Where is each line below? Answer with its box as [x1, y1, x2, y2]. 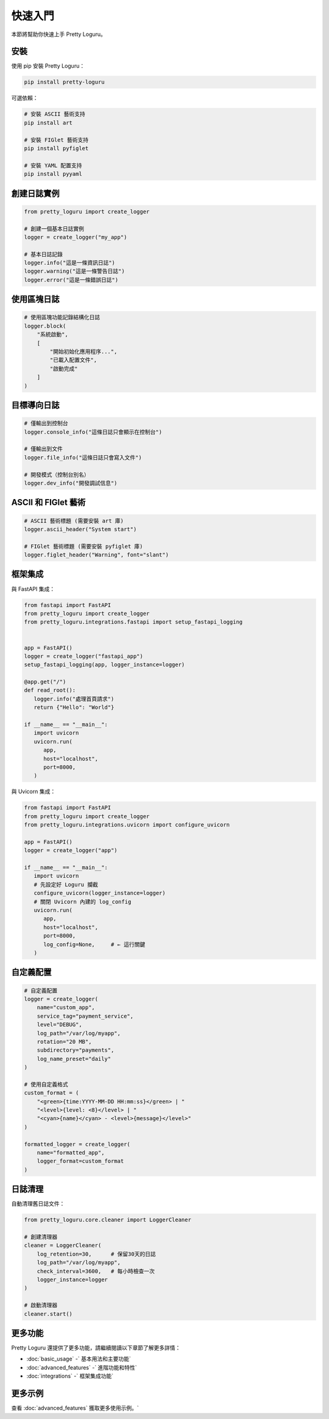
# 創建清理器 [24, 1234, 58, 1241]
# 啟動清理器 [24, 1302, 58, 1309]
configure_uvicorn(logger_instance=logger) [34, 889, 166, 897]
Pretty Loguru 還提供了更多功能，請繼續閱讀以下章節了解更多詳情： [11, 1344, 181, 1351]
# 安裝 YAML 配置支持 [24, 162, 82, 169]
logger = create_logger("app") [24, 847, 118, 854]
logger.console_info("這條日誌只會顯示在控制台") [24, 428, 163, 436]
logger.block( [24, 322, 66, 329]
